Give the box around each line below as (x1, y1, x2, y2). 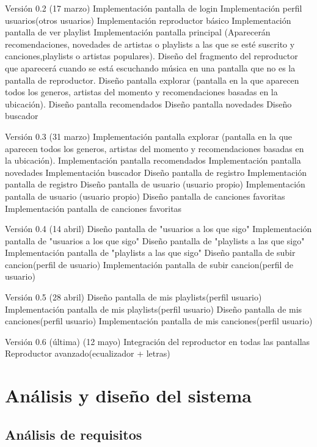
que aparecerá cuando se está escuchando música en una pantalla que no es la (5, 61, 296, 74)
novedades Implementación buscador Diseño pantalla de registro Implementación (5, 165, 307, 178)
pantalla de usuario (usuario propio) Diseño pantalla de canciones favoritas (5, 189, 285, 202)
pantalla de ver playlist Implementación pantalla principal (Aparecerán (5, 26, 271, 38)
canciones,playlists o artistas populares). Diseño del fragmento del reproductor (5, 49, 298, 62)
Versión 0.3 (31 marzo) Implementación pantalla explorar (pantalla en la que (5, 129, 293, 142)
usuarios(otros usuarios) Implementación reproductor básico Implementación (5, 13, 291, 26)
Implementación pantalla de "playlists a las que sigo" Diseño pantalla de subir (5, 246, 296, 259)
